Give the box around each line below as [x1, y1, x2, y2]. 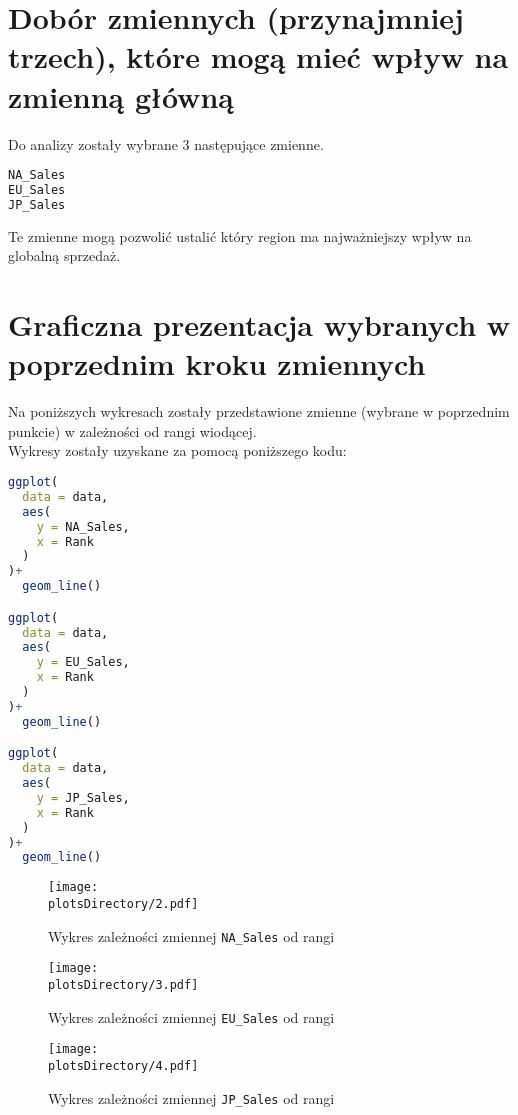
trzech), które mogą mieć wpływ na [8, 36, 509, 77]
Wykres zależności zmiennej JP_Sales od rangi [48, 1087, 335, 1108]
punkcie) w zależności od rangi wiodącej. [8, 420, 257, 441]
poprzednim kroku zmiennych [8, 343, 426, 384]
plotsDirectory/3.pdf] [48, 977, 199, 992]
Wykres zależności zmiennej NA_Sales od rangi [48, 925, 335, 946]
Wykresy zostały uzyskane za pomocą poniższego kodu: [8, 440, 347, 461]
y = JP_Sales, [36, 790, 130, 805]
